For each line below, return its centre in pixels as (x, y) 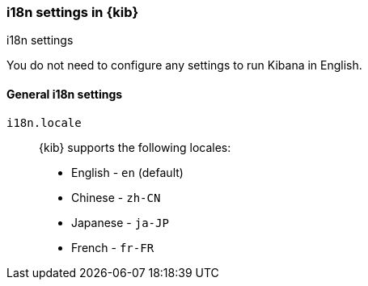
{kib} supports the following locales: (135, 147)
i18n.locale (44, 122)
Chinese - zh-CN (116, 197)
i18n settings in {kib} (73, 12)
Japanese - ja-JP (120, 222)
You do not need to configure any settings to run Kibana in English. (184, 65)
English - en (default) (127, 172)
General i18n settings (65, 94)
